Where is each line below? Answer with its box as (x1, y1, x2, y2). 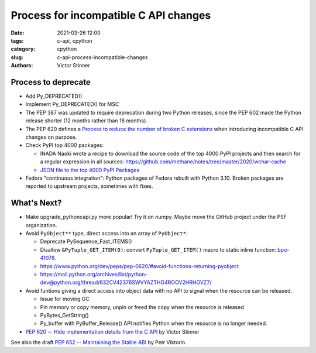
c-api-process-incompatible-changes (57, 53, 149, 61)
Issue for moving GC (40, 296, 90, 303)
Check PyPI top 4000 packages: (25, 142, 104, 149)
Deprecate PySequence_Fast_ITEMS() (40, 238, 132, 245)
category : (11, 46, 36, 53)
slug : (11, 53, 23, 61)
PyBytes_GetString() (40, 311, 89, 318)
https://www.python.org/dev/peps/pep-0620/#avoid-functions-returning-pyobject (40, 262, 239, 269)
